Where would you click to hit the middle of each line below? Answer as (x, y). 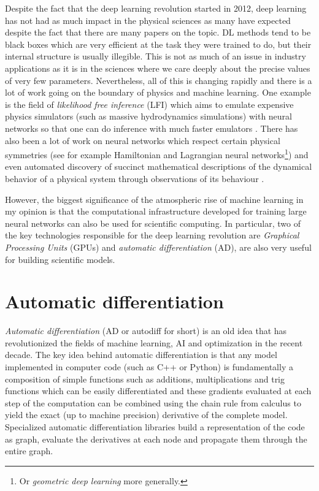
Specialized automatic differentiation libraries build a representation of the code (155, 427)
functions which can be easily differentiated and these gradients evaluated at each (158, 391)
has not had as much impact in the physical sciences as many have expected (148, 20)
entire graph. (29, 451)
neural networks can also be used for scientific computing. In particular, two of (153, 223)
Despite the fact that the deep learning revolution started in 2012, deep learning (156, 8)
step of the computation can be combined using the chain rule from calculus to (153, 402)
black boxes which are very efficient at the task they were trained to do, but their (158, 44)
